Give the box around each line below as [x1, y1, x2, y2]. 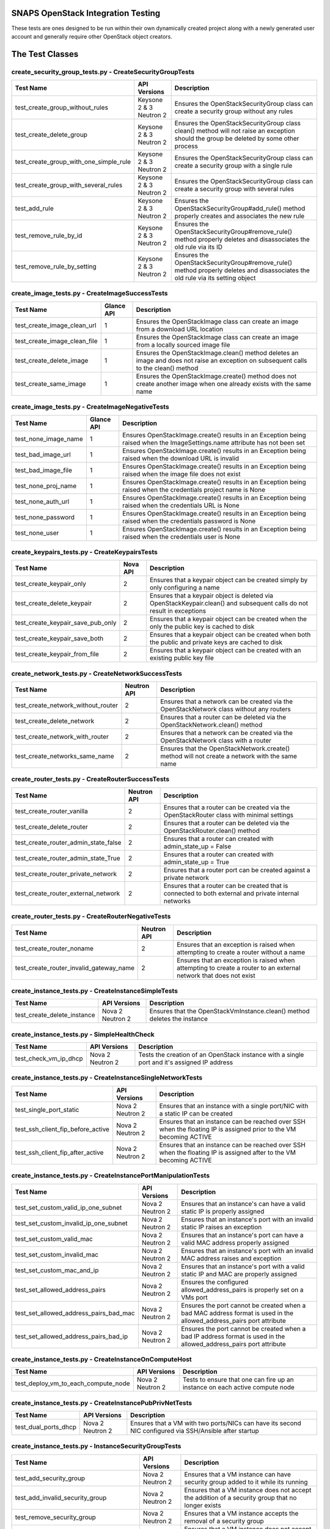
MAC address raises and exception [181, 1254, 282, 1262]
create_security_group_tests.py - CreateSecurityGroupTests [11, 67, 195, 76]
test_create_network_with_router [15, 733, 109, 741]
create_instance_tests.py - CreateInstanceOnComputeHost [11, 1355, 192, 1363]
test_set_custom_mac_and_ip [15, 1266, 99, 1275]
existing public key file [150, 654, 214, 662]
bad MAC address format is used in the [181, 1309, 293, 1317]
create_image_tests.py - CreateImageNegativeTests [11, 402, 169, 411]
